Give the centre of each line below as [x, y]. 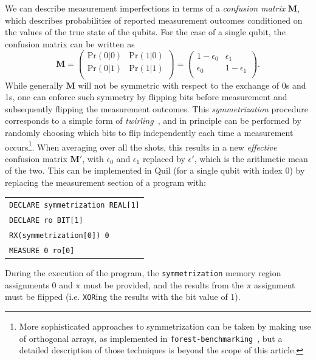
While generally [34, 85]
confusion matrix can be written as [70, 43]
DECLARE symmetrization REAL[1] [74, 205]
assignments [27, 284]
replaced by [164, 158]
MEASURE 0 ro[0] [42, 251]
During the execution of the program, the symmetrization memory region [143, 273]
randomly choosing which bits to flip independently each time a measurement [149, 132]
